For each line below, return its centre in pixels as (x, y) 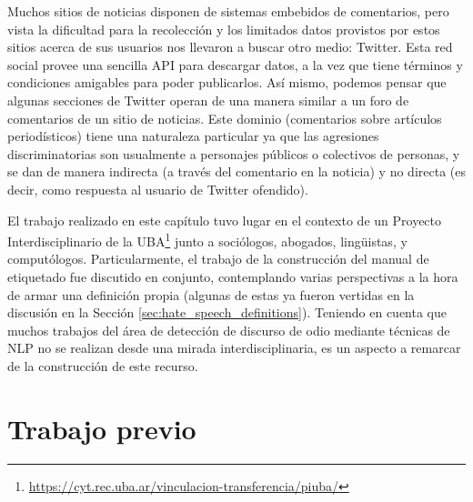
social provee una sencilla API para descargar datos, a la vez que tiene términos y (235, 64)
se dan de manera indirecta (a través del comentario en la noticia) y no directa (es (236, 171)
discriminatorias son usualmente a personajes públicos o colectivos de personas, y (234, 153)
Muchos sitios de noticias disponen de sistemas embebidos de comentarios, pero (228, 11)
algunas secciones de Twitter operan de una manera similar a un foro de (208, 100)
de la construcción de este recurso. (103, 365)
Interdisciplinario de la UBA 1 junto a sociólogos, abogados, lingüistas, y (207, 240)
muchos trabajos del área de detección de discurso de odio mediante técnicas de (229, 330)
